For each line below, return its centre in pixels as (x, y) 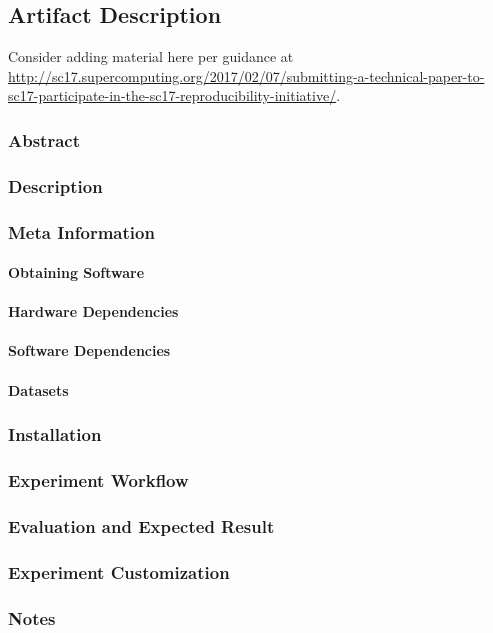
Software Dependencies (89, 350)
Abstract (44, 139)
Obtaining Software (76, 272)
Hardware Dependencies (93, 311)
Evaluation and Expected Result (141, 525)
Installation (55, 434)
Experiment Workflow (98, 480)
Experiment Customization (119, 571)
